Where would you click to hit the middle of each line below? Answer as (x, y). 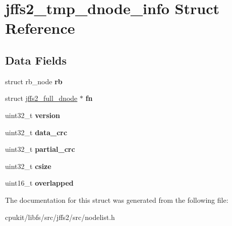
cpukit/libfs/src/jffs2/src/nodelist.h (60, 217)
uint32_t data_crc (36, 132)
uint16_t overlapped (39, 183)
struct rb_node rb (34, 81)
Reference (40, 28)
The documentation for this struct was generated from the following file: (117, 200)
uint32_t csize (28, 166)
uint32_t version (33, 115)
